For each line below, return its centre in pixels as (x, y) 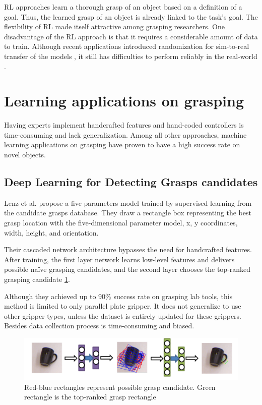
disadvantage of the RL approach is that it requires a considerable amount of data (131, 36)
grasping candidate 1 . (37, 279)
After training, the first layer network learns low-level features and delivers (119, 259)
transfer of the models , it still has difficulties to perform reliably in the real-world (131, 56)
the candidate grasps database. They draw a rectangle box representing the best (128, 213)
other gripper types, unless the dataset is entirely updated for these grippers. (123, 315)
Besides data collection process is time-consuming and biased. (99, 326)
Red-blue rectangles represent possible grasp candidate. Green (120, 387)
